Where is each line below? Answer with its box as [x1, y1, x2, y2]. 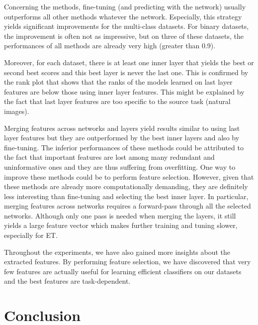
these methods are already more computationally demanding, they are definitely [4, 181, 248, 192]
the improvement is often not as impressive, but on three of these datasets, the [4, 30, 244, 41]
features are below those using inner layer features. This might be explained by [4, 86, 245, 97]
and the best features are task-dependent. [4, 276, 131, 286]
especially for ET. [4, 230, 58, 240]
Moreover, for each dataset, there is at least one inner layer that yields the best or [4, 57, 254, 67]
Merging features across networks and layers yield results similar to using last [4, 122, 240, 133]
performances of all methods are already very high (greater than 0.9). [4, 40, 216, 51]
